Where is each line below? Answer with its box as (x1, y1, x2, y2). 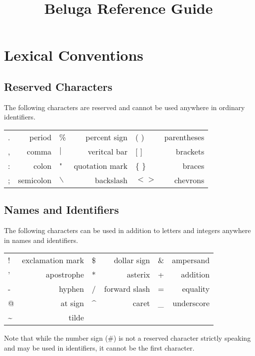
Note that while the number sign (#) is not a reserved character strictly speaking (4, 333, 251, 343)
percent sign (85, 131, 127, 143)
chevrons (174, 174, 205, 186)
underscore (172, 297, 210, 309)
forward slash (104, 283, 150, 295)
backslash (94, 174, 127, 186)
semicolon (18, 174, 52, 186)
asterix (127, 269, 150, 280)
